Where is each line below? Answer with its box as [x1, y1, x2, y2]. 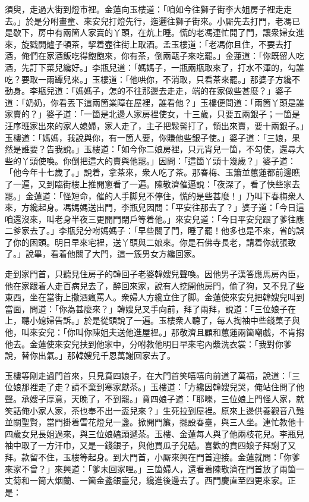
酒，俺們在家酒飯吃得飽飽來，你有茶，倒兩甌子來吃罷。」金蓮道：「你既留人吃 [5, 49, 304, 62]
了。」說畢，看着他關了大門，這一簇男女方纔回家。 [5, 247, 200, 260]
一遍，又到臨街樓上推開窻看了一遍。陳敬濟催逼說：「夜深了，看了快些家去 [12, 177, 300, 190]
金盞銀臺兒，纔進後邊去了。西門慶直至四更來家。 [96, 474, 288, 487]
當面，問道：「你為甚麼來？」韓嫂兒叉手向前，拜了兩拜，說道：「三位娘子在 [5, 302, 296, 315]
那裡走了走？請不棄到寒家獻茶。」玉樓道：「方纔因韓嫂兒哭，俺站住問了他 [21, 381, 304, 393]
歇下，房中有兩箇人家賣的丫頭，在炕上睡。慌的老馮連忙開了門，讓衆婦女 [12, 26, 296, 39]
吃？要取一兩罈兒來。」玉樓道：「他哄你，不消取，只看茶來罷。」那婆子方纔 [5, 73, 292, 85]
